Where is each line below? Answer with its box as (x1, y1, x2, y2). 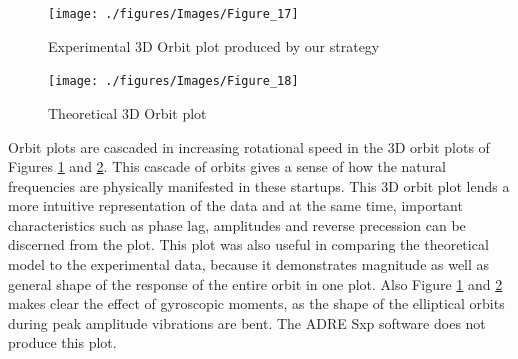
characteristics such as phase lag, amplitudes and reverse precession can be (8, 214, 466, 235)
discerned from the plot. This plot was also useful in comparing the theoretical (8, 234, 489, 255)
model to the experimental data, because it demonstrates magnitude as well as (8, 254, 490, 275)
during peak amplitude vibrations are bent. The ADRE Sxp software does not (8, 312, 486, 333)
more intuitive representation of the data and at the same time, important (8, 195, 463, 216)
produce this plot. (8, 332, 117, 353)
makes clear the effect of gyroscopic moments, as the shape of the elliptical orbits (8, 293, 505, 314)
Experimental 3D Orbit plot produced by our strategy (48, 35, 380, 56)
